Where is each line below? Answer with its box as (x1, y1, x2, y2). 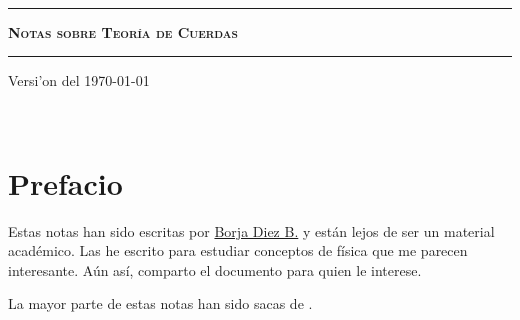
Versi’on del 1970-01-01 (8, 70, 150, 91)
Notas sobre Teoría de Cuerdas (8, 21, 238, 42)
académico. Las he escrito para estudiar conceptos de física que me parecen (8, 240, 468, 261)
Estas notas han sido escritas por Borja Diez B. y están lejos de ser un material (8, 220, 495, 241)
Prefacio (8, 162, 123, 203)
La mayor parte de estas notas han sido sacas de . (8, 293, 313, 314)
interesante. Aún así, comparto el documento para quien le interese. (8, 259, 422, 280)
